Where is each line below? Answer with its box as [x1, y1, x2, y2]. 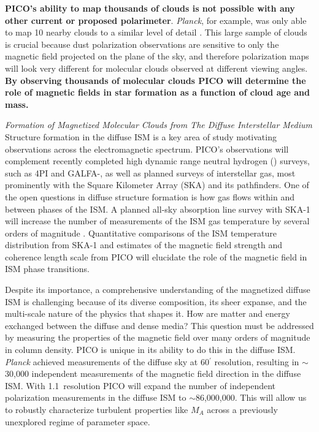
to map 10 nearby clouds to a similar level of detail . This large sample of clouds [5, 26, 307, 39]
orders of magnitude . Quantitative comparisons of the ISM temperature [5, 226, 277, 239]
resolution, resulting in [214, 355, 299, 368]
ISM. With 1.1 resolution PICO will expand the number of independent [5, 379, 276, 392]
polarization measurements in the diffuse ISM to [5, 391, 186, 404]
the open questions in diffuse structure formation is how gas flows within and [5, 190, 294, 203]
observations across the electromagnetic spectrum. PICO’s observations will [5, 142, 289, 155]
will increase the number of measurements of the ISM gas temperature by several [5, 214, 310, 227]
